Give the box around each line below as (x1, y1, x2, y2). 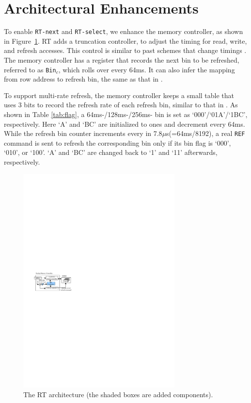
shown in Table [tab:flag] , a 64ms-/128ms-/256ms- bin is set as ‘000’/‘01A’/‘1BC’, (4, 109, 248, 119)
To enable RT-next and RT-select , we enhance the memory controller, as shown (4, 26, 243, 36)
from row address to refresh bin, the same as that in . (4, 74, 163, 84)
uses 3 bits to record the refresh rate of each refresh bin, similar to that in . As (4, 100, 238, 110)
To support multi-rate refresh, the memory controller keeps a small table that (4, 90, 235, 100)
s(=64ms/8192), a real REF (166, 128, 245, 138)
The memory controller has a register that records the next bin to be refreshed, (4, 54, 239, 65)
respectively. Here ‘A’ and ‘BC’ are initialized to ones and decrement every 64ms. (4, 118, 245, 129)
